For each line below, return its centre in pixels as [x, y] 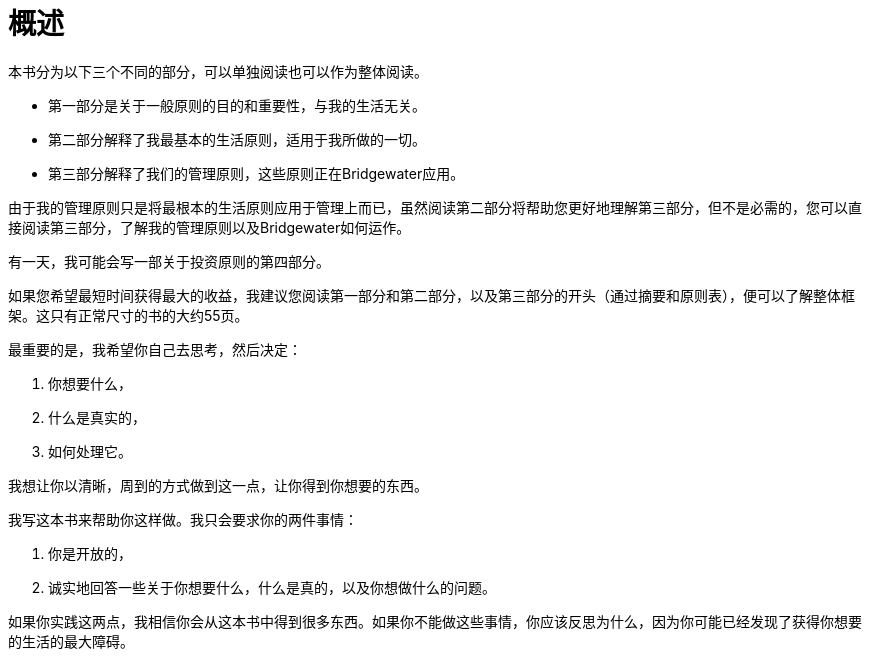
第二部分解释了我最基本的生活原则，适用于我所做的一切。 [237, 139]
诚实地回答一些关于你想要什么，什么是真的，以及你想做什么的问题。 [272, 587]
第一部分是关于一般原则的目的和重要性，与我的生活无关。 [237, 105]
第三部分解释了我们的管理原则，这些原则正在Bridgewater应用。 [256, 173]
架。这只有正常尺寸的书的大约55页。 [128, 315]
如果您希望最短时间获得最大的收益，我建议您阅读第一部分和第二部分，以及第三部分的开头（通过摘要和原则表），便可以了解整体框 [431, 295]
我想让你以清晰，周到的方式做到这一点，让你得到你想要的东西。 [218, 485]
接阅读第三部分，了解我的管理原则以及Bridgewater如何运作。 [209, 227]
